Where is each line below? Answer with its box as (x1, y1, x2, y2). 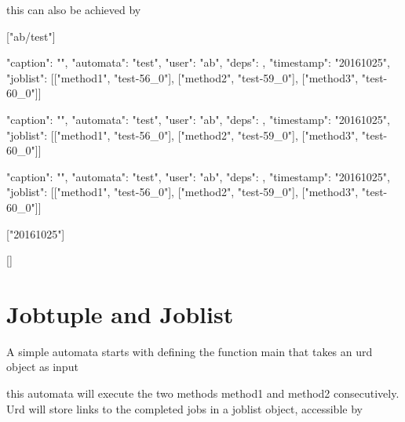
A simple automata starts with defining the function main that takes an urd (6, 343, 373, 359)
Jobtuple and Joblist (6, 297, 234, 329)
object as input (6, 358, 78, 375)
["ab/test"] (6, 27, 56, 44)
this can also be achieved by (6, 2, 141, 17)
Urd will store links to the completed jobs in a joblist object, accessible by (6, 400, 363, 417)
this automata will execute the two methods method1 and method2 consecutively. (6, 385, 400, 402)
